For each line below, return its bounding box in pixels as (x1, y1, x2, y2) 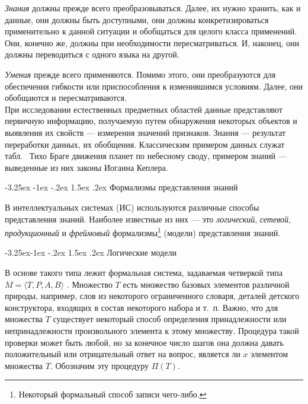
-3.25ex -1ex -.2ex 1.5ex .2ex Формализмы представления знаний (5, 181, 238, 193)
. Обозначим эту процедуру (50, 359, 149, 371)
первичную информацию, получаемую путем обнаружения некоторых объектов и (5, 114, 297, 127)
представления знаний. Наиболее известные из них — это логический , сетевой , (5, 212, 291, 225)
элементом (251, 348, 288, 360)
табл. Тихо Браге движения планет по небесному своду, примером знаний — (5, 149, 287, 162)
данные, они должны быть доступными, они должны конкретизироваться (5, 13, 269, 26)
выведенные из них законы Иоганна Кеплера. (5, 161, 168, 173)
